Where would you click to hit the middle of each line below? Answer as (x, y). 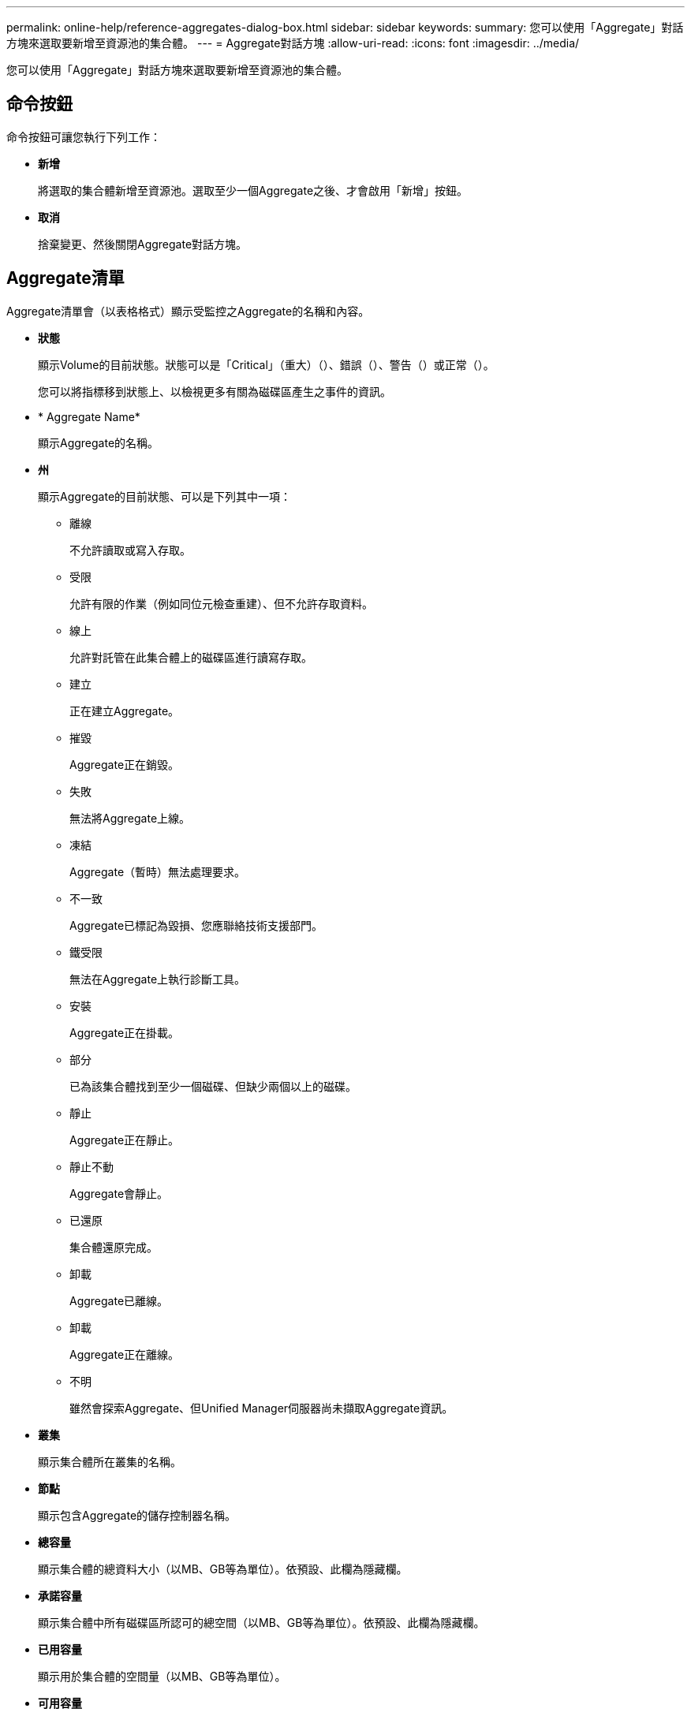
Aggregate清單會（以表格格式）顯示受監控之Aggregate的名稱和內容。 (188, 311)
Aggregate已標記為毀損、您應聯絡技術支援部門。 (196, 925)
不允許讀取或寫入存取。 (130, 550)
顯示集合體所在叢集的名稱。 (110, 1461)
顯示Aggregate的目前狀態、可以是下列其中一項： (165, 496)
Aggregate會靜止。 (119, 1193)
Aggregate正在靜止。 (125, 1140)
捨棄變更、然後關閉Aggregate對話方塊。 (143, 244)
